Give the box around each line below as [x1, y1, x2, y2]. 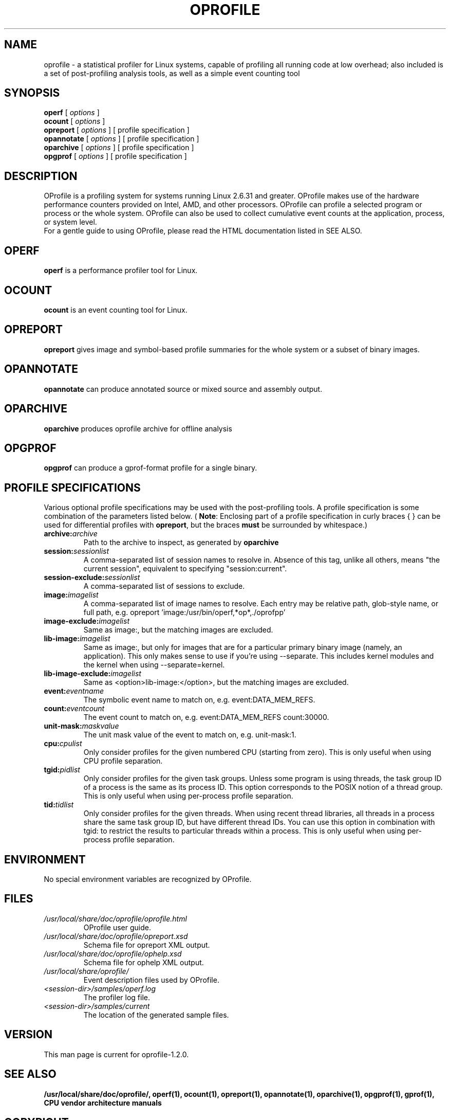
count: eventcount [44, 704, 105, 713]
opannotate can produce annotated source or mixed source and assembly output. [44, 384, 323, 393]
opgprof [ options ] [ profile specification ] [44, 152, 187, 161]
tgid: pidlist [44, 765, 80, 774]
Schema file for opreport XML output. [83, 940, 210, 949]
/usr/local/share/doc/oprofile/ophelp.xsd [44, 949, 182, 958]
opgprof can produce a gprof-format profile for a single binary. [44, 463, 257, 473]
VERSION [4, 1028, 53, 1041]
